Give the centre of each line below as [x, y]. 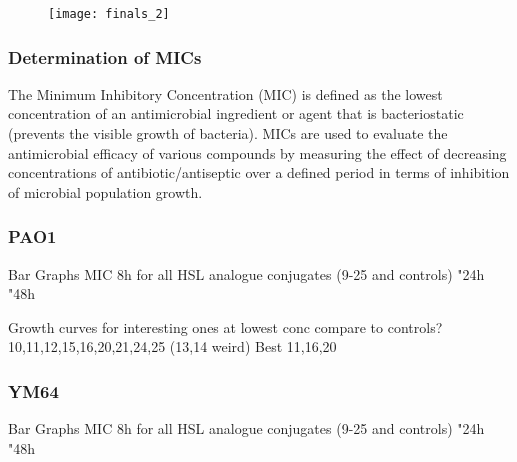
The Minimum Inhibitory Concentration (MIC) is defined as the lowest [225, 93]
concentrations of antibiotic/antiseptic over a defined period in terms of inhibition [259, 172]
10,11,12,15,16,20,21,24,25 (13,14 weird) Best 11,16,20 [172, 346]
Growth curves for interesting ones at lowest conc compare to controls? [225, 326]
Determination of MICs [105, 56]
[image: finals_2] [109, 14]
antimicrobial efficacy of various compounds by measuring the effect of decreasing [257, 152]
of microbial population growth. [105, 191]
